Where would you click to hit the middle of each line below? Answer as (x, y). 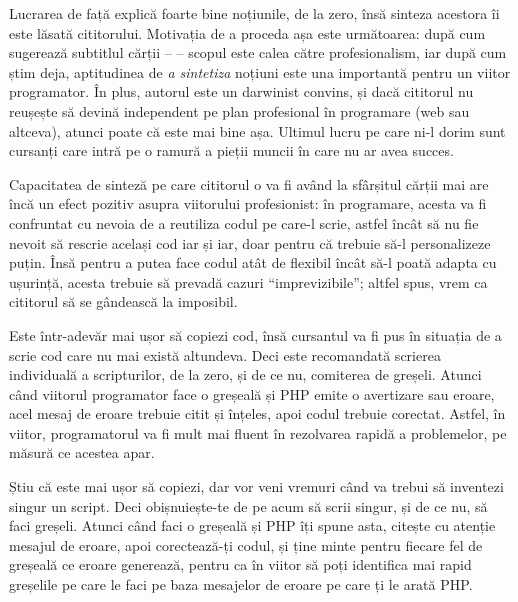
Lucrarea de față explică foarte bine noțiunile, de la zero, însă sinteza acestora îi (254, 13)
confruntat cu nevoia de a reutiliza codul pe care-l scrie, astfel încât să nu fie (244, 222)
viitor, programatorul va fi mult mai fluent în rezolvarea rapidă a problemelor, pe (258, 432)
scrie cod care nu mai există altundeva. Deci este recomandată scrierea (225, 354)
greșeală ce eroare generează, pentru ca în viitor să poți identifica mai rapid (240, 564)
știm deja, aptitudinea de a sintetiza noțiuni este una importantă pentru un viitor (260, 71)
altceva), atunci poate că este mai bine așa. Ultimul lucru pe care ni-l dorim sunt (257, 130)
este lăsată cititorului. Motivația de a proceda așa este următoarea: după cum (247, 32)
